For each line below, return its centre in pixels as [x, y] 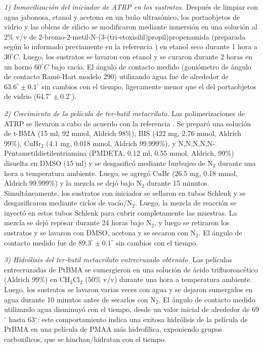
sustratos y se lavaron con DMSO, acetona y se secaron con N [100, 233]
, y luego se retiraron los [192, 222]
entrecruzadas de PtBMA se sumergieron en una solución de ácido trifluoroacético [131, 269]
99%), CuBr [23, 143]
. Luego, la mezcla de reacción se [186, 203]
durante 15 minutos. [178, 183]
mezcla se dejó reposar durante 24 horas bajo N [78, 222]
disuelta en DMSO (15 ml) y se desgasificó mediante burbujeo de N [108, 163]
